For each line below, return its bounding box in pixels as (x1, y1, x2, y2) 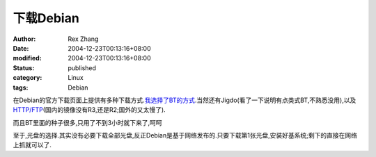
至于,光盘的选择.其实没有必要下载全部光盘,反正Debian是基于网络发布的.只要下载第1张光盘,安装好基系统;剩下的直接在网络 (13, 131, 358, 140)
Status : (13, 63, 35, 72)
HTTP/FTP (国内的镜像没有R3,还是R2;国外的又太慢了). (13, 106, 166, 114)
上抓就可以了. (13, 141, 52, 149)
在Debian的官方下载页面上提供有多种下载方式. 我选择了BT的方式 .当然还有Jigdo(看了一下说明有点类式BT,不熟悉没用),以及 (13, 96, 357, 104)
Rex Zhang (68, 35, 99, 43)
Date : (13, 44, 29, 52)
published (68, 63, 97, 72)
